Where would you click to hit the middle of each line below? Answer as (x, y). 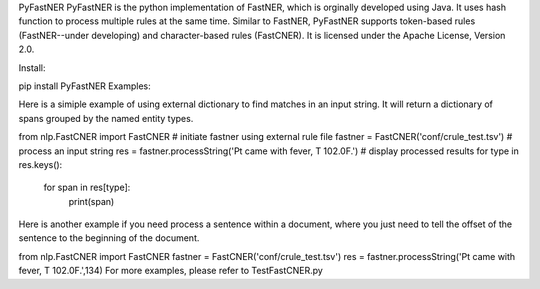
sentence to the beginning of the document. (109, 238)
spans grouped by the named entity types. (106, 118)
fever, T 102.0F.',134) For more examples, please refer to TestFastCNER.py (171, 271)
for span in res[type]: (87, 187)
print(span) (91, 201)
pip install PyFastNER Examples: (85, 86)
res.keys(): (40, 164)
